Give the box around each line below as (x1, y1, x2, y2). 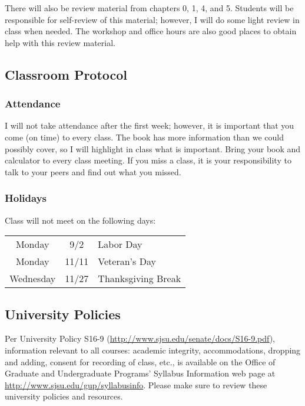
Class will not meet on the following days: (5, 214, 156, 226)
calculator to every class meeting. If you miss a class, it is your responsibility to (5, 154, 291, 166)
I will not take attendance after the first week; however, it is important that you (5, 119, 294, 132)
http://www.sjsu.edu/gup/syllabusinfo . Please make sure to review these (5, 378, 267, 391)
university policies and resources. (5, 390, 123, 402)
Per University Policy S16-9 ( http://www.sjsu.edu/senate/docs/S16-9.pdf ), (5, 332, 276, 345)
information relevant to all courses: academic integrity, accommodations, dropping (5, 343, 301, 356)
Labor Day (98, 237, 142, 251)
